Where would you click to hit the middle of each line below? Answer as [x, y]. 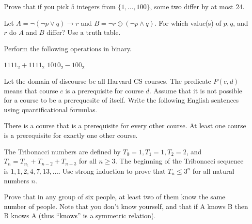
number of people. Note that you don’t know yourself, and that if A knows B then [126, 206]
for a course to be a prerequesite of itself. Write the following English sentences [121, 100]
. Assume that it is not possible [196, 90]
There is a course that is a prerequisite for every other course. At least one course [125, 126]
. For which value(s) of [188, 22]
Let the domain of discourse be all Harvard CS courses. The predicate [108, 81]
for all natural [213, 171]
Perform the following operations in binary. [68, 48]
